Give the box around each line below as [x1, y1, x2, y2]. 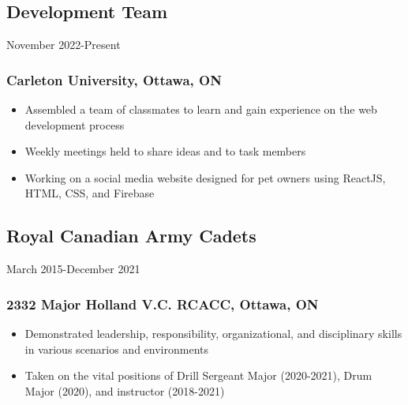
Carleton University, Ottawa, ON [6, 69, 222, 89]
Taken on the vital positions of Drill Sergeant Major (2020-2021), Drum [24, 367, 372, 384]
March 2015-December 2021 [6, 261, 140, 277]
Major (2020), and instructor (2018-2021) [24, 382, 225, 399]
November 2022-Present [6, 36, 121, 53]
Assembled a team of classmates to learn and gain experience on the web [24, 101, 377, 118]
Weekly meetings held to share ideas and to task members [24, 143, 306, 159]
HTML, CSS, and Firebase [24, 185, 155, 201]
